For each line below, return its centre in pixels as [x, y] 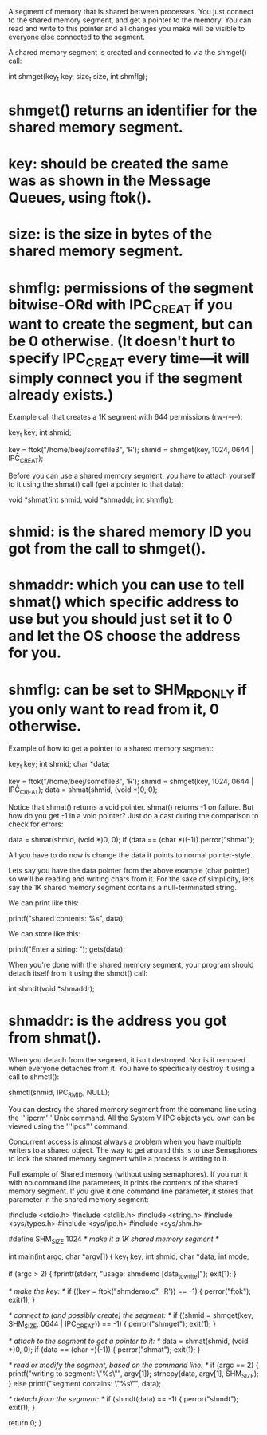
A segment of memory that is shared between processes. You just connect [131, 12]
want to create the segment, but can [131, 324]
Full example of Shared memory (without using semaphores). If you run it [128, 1174]
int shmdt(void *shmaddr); [52, 988]
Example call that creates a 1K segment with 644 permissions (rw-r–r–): [126, 417]
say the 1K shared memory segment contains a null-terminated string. [123, 887]
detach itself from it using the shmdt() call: [78, 973]
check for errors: [36, 824]
